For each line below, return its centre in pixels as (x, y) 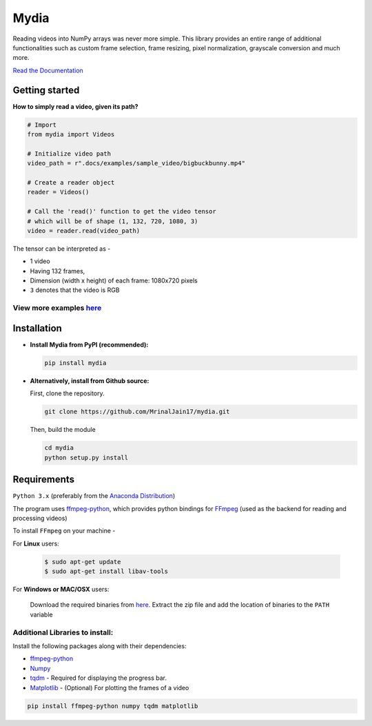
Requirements (44, 480)
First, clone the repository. (67, 393)
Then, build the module (63, 430)
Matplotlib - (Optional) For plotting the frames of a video (110, 687)
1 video (40, 261)
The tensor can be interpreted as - (62, 249)
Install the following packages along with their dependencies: (100, 646)
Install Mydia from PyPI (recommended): (89, 344)
